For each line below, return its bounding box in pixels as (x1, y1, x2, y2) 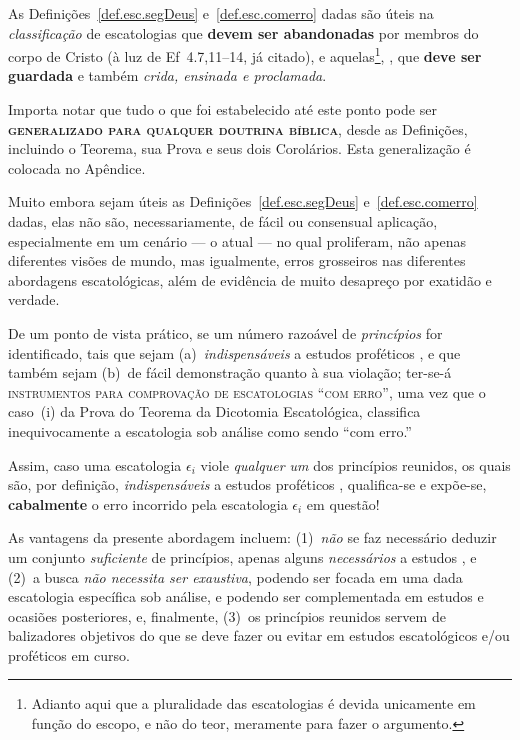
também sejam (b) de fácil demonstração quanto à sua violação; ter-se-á (8, 362, 452, 383)
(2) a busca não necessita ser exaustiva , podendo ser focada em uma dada (8, 566, 463, 587)
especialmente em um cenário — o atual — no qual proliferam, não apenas (8, 230, 466, 251)
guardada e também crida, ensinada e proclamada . (8, 65, 327, 86)
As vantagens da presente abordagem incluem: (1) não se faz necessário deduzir (8, 527, 497, 548)
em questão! (306, 493, 380, 514)
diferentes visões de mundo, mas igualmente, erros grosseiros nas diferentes (8, 250, 466, 271)
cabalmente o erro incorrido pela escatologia (8, 493, 288, 514)
